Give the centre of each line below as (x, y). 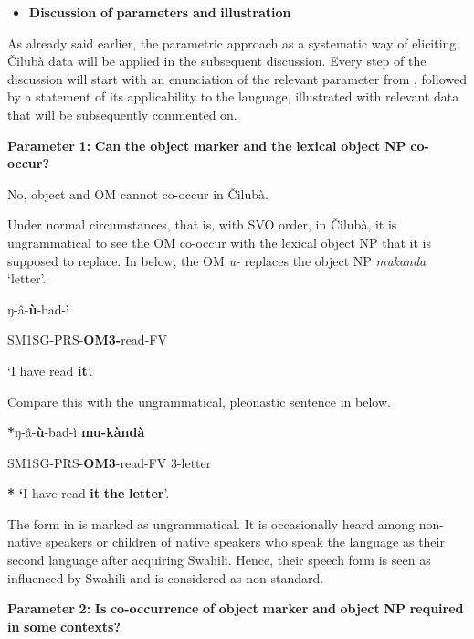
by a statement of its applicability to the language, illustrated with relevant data (233, 96)
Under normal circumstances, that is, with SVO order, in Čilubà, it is (202, 224)
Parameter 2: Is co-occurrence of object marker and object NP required (236, 608)
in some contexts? (64, 626)
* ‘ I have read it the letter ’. (89, 493)
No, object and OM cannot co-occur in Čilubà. (138, 193)
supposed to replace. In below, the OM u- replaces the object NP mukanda (217, 260)
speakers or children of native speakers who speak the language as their (245, 542)
